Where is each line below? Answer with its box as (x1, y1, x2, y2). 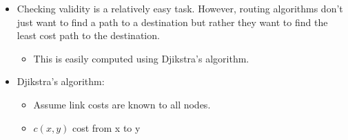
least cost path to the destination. (17, 28, 160, 43)
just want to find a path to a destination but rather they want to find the (17, 14, 328, 29)
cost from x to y (72, 120, 141, 135)
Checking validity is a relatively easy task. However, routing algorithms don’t (17, 1, 343, 15)
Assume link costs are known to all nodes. (33, 97, 211, 111)
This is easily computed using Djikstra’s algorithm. (33, 51, 249, 65)
